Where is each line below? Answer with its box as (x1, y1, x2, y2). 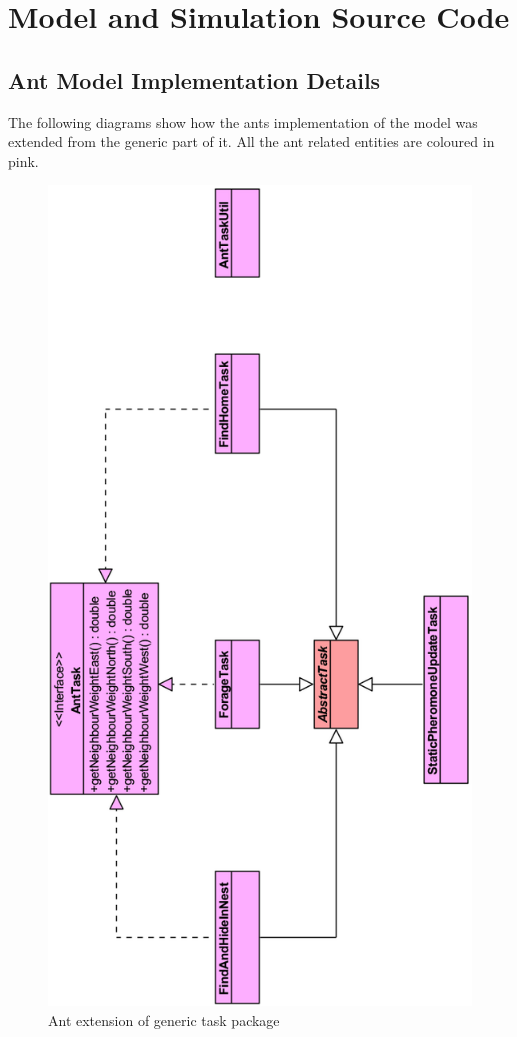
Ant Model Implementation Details (8, 64, 381, 95)
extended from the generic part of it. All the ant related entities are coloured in (8, 131, 495, 152)
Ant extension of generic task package (48, 1009, 280, 1030)
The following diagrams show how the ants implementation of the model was (8, 111, 478, 132)
